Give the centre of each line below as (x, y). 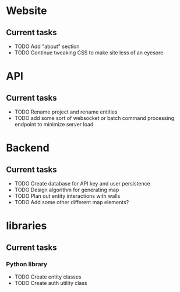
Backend (28, 148)
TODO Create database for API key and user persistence (82, 183)
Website (27, 11)
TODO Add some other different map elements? (72, 202)
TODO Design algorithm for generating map (67, 190)
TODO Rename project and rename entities (66, 112)
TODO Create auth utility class (51, 283)
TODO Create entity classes (48, 277)
